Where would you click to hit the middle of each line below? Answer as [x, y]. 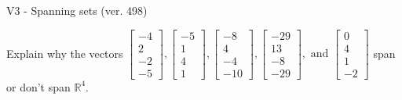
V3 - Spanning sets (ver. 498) [77, 10]
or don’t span [38, 86]
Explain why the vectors [65, 53]
